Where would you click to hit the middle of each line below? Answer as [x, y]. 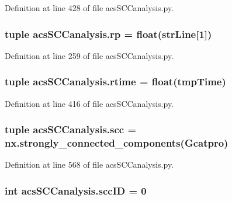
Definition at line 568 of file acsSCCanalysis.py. [89, 164]
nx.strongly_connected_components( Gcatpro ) [117, 143]
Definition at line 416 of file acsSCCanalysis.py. [89, 103]
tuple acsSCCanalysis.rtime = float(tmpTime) [115, 82]
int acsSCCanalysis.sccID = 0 [76, 190]
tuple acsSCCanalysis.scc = [71, 129]
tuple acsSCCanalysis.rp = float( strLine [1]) [108, 34]
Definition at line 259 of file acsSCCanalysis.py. [89, 55]
